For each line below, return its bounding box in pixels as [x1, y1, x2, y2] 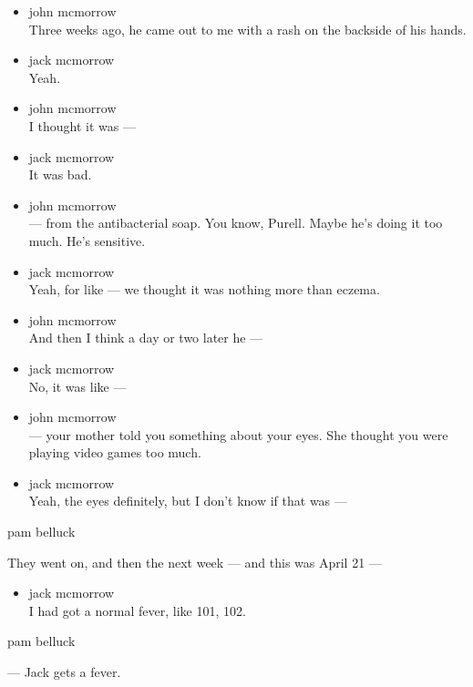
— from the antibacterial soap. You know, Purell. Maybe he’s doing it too [28, 213, 443, 232]
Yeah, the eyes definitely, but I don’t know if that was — [28, 491, 347, 510]
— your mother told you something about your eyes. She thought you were [28, 425, 448, 444]
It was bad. [28, 165, 92, 184]
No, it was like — [28, 376, 127, 395]
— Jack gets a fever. [7, 662, 121, 682]
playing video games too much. [28, 443, 201, 462]
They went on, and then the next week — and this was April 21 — [7, 552, 382, 571]
